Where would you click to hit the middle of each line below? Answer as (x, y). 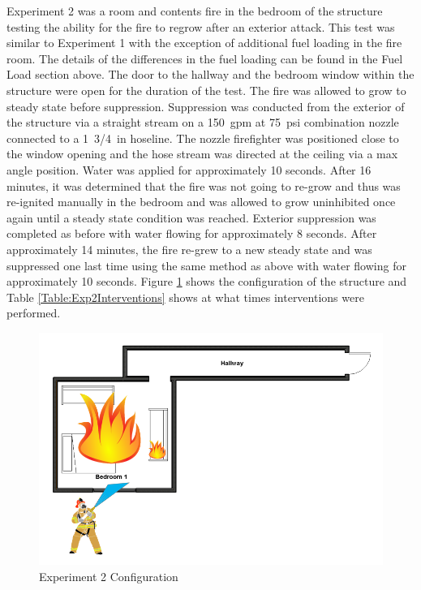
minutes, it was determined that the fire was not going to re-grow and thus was (204, 185)
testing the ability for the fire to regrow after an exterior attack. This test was (201, 26)
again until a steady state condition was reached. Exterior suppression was (191, 217)
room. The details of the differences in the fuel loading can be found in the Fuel (205, 58)
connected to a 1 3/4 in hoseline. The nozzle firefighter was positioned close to (203, 138)
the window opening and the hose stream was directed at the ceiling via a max (202, 154)
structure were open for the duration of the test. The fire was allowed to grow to (206, 90)
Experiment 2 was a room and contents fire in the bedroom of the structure (195, 11)
